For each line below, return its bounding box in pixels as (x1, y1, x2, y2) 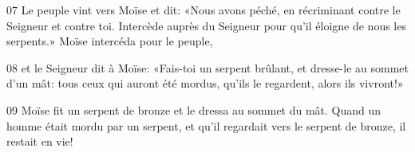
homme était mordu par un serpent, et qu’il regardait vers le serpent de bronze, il (6, 117, 406, 134)
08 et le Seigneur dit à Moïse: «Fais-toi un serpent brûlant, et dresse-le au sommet (6, 59, 409, 76)
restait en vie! (6, 133, 73, 150)
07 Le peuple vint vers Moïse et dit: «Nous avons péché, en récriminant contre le (6, 2, 401, 18)
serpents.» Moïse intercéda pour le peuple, (6, 33, 213, 49)
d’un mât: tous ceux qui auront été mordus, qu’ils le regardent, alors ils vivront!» (6, 75, 404, 92)
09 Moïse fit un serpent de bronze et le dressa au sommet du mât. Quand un (6, 101, 381, 118)
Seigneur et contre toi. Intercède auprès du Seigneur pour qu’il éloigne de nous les (6, 17, 406, 33)
